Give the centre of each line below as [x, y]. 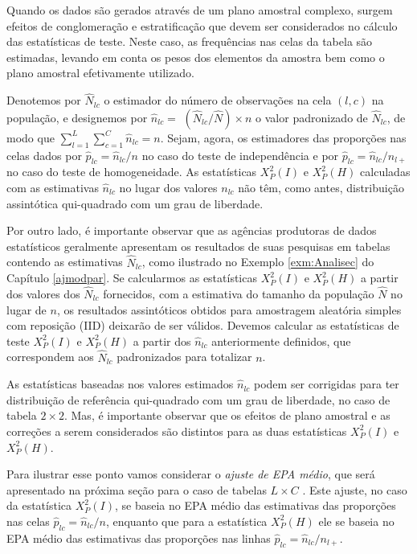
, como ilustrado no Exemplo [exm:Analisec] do [258, 262]
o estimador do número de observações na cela [218, 100]
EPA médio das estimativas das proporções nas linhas [139, 538]
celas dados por [44, 155]
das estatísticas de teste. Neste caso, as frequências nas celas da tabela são [190, 41]
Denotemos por [44, 100]
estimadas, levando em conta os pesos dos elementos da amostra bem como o [196, 57]
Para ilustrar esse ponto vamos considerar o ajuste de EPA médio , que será [191, 474]
